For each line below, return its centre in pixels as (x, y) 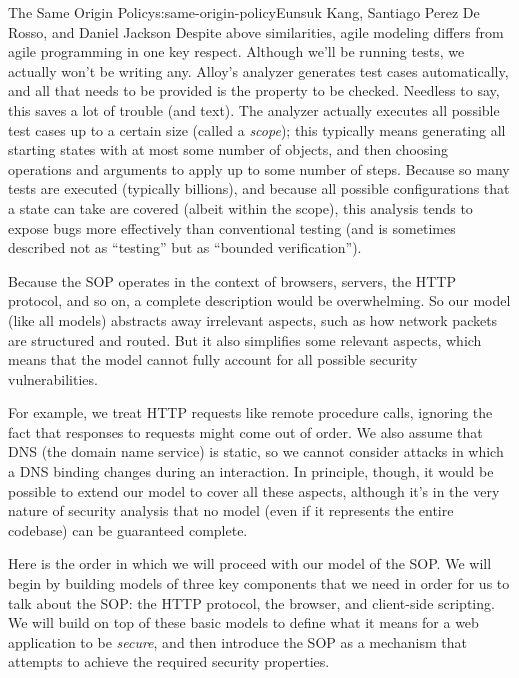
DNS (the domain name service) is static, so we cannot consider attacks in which (256, 451)
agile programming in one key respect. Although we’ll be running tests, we (236, 51)
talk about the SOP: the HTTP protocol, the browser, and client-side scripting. (251, 602)
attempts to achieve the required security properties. (169, 661)
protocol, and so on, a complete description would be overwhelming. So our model (259, 300)
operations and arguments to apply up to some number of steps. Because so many (259, 168)
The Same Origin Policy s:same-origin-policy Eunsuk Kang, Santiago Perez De (244, 12)
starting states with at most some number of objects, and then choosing (228, 149)
